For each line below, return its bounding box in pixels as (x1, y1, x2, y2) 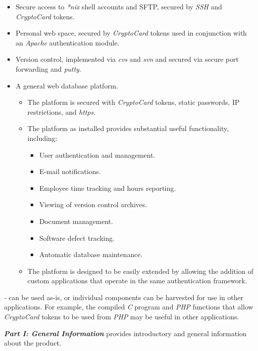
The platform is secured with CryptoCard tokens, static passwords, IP (27, 97, 240, 107)
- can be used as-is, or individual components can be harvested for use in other (4, 292, 244, 302)
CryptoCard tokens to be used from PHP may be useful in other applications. (4, 311, 239, 322)
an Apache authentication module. (15, 37, 119, 47)
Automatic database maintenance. (39, 249, 143, 260)
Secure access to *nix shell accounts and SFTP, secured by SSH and (15, 1, 222, 11)
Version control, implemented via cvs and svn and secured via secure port (15, 54, 239, 64)
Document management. (39, 216, 113, 226)
